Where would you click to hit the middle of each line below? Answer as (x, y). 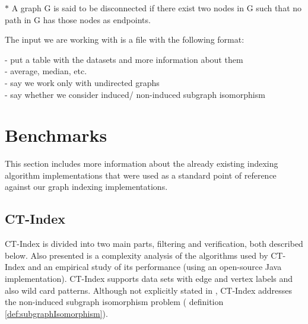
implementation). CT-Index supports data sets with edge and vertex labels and (149, 279)
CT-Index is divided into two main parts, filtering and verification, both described (154, 244)
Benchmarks (56, 135)
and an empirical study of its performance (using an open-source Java (155, 267)
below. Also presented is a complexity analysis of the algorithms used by (136, 255)
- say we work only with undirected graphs (82, 82)
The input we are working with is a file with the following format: (125, 39)
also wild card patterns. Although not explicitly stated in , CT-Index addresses (148, 290)
